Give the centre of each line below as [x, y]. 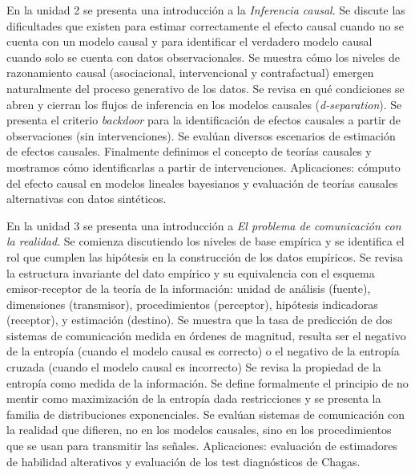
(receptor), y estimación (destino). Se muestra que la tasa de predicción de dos [199, 320]
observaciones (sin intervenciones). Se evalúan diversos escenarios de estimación [201, 135]
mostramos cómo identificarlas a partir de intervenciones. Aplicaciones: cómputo [203, 166]
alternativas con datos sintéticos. [87, 199]
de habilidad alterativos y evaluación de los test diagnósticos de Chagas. [183, 461]
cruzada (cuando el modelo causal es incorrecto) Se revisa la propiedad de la [194, 367]
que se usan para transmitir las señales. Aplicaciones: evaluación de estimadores [202, 446]
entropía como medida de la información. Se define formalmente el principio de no [207, 382]
